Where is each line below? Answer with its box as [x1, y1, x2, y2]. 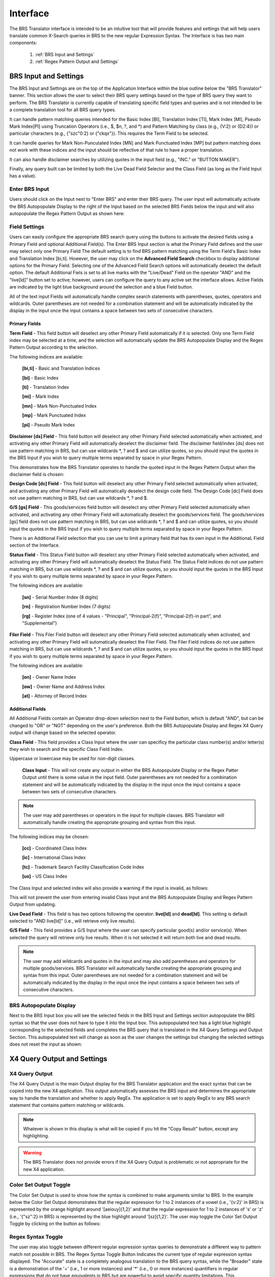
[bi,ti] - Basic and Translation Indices [22, 365, 100, 371]
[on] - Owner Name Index [22, 674, 76, 680]
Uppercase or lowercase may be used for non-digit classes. [9, 755, 135, 762]
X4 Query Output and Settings [9, 1054, 107, 1063]
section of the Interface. [9, 542, 60, 549]
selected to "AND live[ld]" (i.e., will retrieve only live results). [9, 918, 136, 924]
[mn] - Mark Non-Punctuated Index [22, 403, 97, 409]
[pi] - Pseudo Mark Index [22, 421, 75, 428]
